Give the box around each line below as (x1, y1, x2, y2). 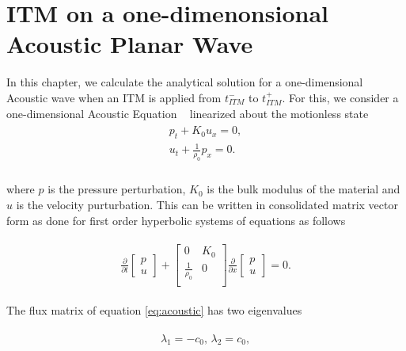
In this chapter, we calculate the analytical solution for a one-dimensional (6, 74, 363, 90)
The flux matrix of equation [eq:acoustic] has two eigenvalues (6, 302, 302, 318)
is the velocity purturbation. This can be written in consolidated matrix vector (16, 196, 398, 212)
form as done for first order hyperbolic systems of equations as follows (6, 212, 346, 228)
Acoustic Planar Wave (6, 28, 253, 60)
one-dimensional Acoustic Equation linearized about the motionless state (6, 105, 369, 121)
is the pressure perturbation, (47, 181, 186, 197)
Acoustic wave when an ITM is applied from (6, 89, 222, 105)
